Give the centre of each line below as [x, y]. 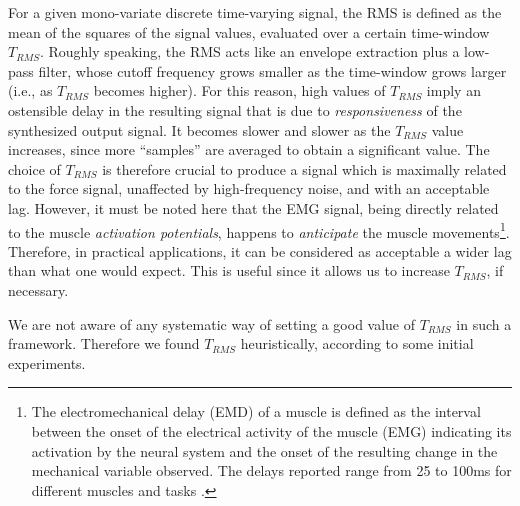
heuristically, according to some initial [357, 343]
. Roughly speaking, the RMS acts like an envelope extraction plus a [249, 51]
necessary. [38, 289]
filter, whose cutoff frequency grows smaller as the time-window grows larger [272, 70]
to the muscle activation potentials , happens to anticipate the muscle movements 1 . [259, 230]
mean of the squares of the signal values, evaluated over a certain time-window [249, 31]
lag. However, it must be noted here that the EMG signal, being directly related [253, 207]
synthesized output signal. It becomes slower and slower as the [199, 129]
